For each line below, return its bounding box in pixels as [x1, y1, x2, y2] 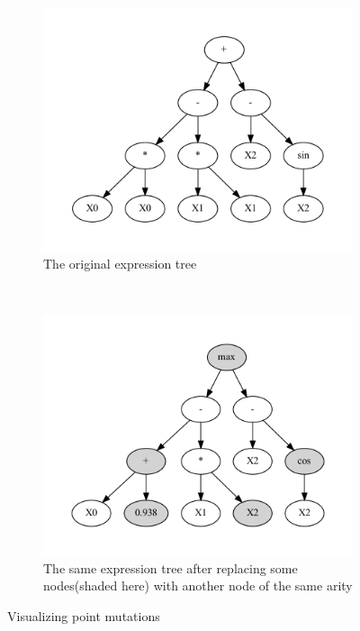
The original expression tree [43, 254, 197, 273]
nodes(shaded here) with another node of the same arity [43, 576, 353, 595]
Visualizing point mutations [7, 606, 160, 625]
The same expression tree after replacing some [43, 558, 298, 577]
